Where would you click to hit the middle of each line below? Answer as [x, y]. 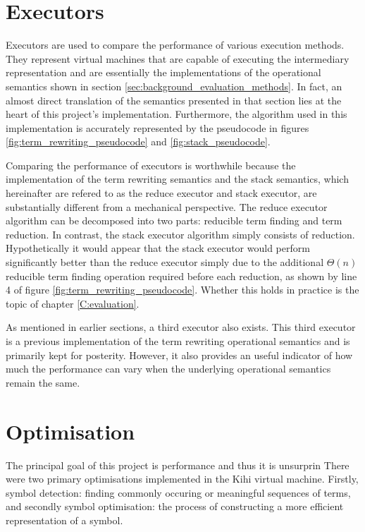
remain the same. [43, 382]
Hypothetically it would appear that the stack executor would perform [158, 248]
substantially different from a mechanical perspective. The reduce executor [167, 206]
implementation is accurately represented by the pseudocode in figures [157, 127]
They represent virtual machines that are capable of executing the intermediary [178, 58]
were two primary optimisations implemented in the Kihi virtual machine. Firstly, [182, 479]
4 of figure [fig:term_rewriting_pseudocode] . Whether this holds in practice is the [182, 290]
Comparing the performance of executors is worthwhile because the [151, 165]
